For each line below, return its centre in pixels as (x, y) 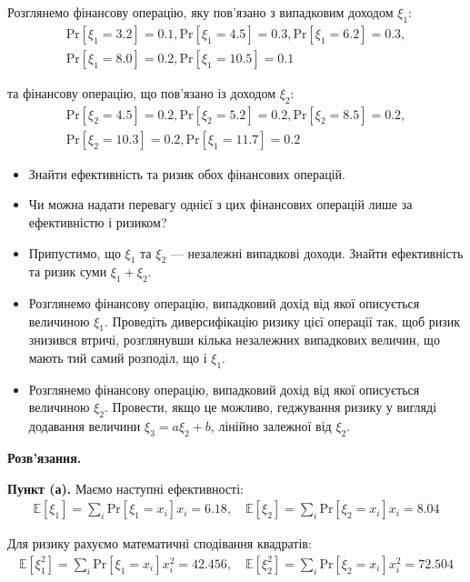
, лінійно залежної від (271, 426)
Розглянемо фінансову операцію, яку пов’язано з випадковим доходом (200, 12)
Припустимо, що (75, 252)
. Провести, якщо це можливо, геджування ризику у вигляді (271, 407)
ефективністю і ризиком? (98, 221)
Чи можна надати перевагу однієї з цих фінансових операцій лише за (220, 204)
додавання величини (85, 426)
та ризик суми (68, 271)
